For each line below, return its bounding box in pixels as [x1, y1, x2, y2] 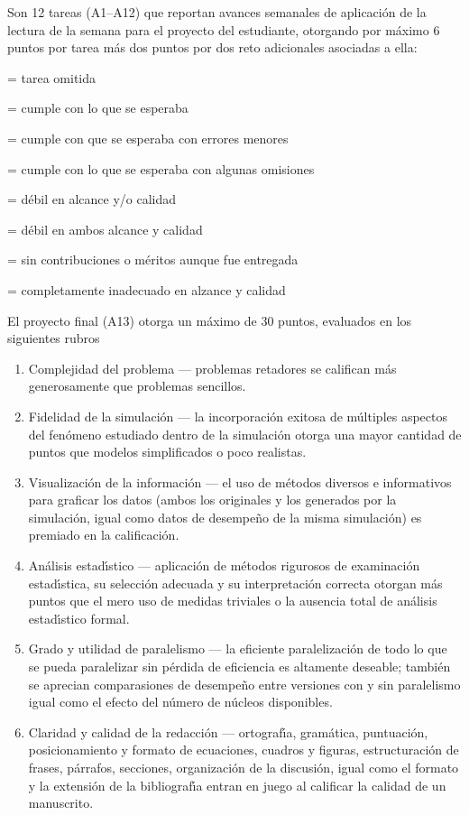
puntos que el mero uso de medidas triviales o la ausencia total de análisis [28, 591, 437, 610]
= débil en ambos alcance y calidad [7, 219, 203, 238]
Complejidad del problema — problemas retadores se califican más [28, 358, 397, 377]
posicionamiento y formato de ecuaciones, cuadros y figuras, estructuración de [28, 740, 459, 759]
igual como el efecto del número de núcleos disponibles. [28, 692, 333, 711]
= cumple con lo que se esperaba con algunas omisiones [7, 159, 315, 178]
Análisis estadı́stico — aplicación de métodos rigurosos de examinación [28, 556, 420, 575]
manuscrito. [28, 793, 94, 812]
